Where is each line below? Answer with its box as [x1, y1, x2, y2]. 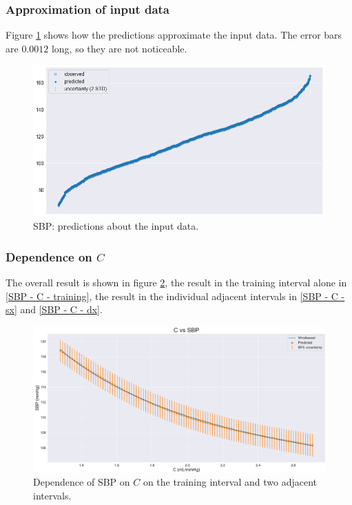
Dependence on [6, 248, 92, 265]
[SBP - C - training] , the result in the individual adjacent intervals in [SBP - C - [6, 288, 345, 303]
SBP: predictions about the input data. [33, 219, 199, 233]
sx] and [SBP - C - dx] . [6, 302, 103, 317]
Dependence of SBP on [33, 475, 130, 489]
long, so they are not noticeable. [51, 41, 187, 55]
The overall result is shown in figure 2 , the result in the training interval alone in [6, 275, 347, 289]
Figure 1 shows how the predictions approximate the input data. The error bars [6, 28, 342, 42]
